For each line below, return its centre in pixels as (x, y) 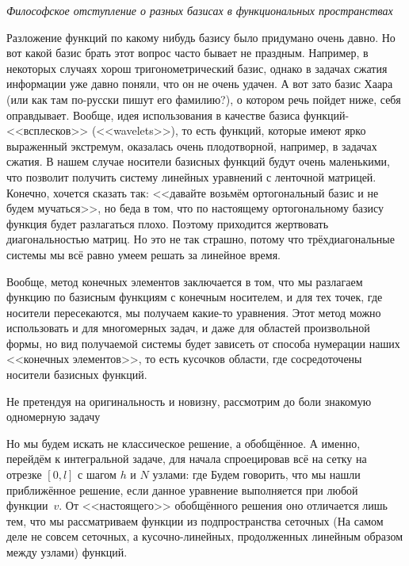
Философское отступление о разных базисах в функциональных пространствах (200, 10)
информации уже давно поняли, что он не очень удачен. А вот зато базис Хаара (200, 84)
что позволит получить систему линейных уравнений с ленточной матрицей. (191, 176)
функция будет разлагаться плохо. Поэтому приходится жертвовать (168, 223)
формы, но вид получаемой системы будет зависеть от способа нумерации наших (203, 343)
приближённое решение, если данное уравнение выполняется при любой (182, 490)
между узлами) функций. (67, 552)
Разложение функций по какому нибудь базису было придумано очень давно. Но (201, 37)
